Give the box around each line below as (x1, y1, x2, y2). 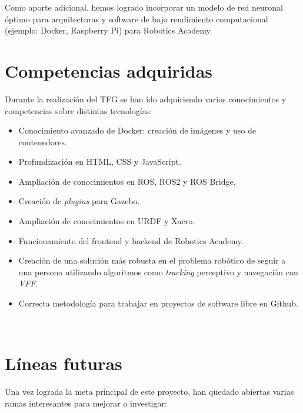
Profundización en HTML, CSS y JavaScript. (18, 155, 181, 168)
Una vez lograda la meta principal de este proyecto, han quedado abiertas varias (5, 385, 294, 398)
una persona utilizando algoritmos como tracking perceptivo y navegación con (18, 265, 298, 278)
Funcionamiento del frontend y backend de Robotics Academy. (18, 234, 244, 247)
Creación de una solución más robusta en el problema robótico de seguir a (18, 254, 286, 267)
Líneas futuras (5, 351, 122, 375)
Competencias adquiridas (5, 58, 213, 82)
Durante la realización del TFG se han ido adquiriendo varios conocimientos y (5, 92, 287, 105)
